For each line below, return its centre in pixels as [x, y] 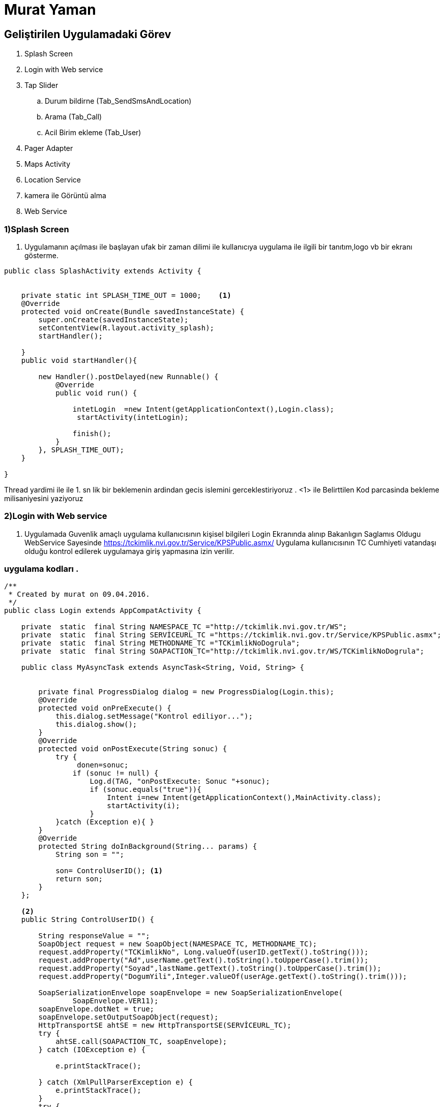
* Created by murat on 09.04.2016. [79, 594]
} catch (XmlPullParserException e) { [115, 1082]
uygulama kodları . [41, 569]
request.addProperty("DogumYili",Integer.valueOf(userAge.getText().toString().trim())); [223, 977]
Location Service [53, 180]
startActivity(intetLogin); [133, 417]
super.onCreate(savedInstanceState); [113, 319]
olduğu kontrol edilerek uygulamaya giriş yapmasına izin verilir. [129, 551]
